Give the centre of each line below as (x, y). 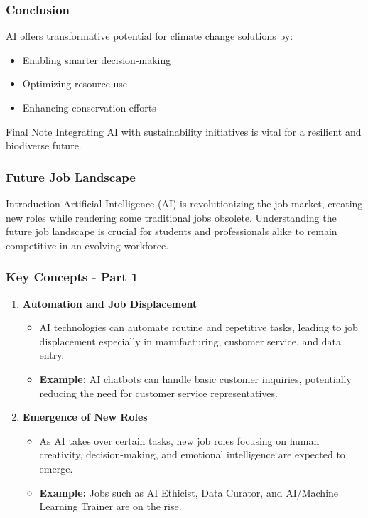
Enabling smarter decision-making (97, 59)
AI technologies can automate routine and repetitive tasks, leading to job (199, 327)
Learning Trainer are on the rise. (110, 506)
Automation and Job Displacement (110, 303)
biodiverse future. (44, 145)
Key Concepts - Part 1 (72, 277)
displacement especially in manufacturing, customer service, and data (190, 341)
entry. (52, 355)
